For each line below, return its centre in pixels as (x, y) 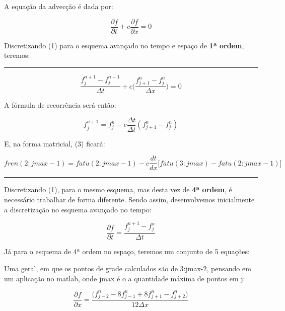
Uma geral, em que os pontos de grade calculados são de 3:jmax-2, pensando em (128, 268)
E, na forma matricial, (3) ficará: (55, 143)
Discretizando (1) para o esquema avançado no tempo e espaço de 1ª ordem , (124, 45)
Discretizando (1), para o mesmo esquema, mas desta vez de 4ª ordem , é (118, 189)
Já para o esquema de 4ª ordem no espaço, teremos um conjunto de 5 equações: (127, 251)
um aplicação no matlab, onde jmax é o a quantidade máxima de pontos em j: (125, 278)
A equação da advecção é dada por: (59, 6)
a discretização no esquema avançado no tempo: (78, 209)
